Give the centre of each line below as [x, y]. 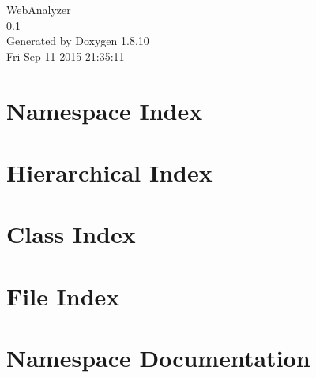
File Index [63, 296]
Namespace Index [105, 110]
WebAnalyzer [39, 9]
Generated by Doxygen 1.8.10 [78, 41]
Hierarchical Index [109, 172]
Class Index [71, 234]
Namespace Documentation [158, 358]
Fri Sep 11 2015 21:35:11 [66, 56]
